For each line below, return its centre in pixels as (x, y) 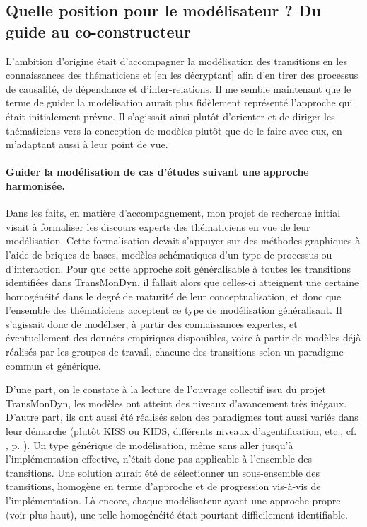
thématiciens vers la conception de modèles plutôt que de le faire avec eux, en (174, 130)
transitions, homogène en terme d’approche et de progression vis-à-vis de (163, 486)
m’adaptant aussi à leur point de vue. (87, 144)
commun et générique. (53, 365)
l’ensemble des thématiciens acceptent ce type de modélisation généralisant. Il (174, 310)
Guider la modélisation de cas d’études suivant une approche (157, 172)
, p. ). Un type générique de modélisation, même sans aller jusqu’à (150, 444)
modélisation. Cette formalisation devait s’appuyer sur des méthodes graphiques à (183, 240)
